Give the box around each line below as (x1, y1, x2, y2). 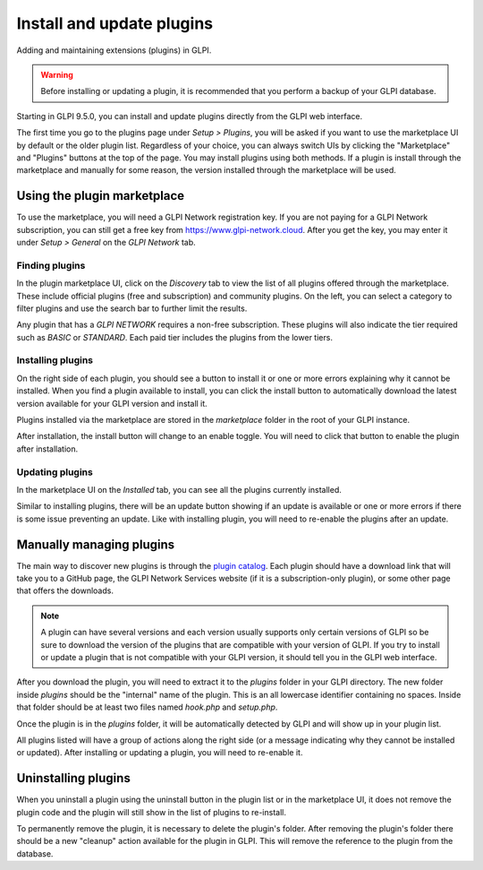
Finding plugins (16, 259, 86, 271)
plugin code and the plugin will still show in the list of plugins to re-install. (16, 806, 286, 817)
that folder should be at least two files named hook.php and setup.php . (16, 702, 278, 712)
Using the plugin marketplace (16, 188, 185, 203)
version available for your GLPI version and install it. (16, 398, 208, 409)
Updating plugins (16, 466, 93, 478)
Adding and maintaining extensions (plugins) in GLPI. (16, 45, 212, 56)
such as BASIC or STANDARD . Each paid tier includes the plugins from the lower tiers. (16, 332, 333, 342)
